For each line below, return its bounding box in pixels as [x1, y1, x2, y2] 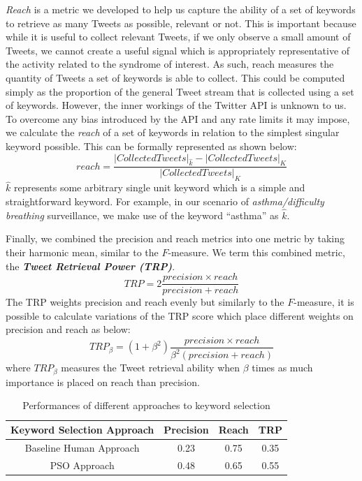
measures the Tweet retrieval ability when [61, 360, 240, 375]
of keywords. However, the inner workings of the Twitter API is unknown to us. [6, 98, 347, 112]
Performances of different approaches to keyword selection [22, 398, 270, 413]
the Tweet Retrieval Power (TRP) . [6, 258, 175, 273]
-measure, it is [294, 295, 354, 309]
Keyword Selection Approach [10, 422, 154, 437]
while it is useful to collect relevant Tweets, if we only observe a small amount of [6, 29, 351, 44]
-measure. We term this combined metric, [168, 244, 345, 259]
